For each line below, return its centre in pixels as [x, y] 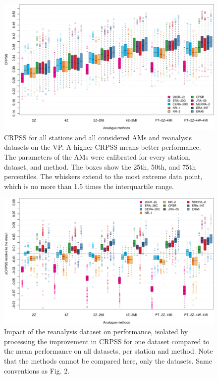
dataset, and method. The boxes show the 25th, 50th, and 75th [100, 166]
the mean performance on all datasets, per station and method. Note [109, 351]
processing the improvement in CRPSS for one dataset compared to [107, 341]
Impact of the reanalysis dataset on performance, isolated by [96, 332]
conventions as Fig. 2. [37, 370]
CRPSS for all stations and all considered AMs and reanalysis [98, 137]
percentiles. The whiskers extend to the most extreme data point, [103, 176]
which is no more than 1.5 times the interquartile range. [89, 186]
